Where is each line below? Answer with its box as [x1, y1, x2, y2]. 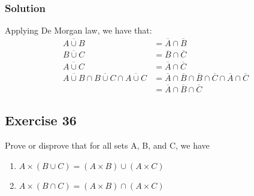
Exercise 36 [5, 111, 77, 129]
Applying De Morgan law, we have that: [5, 24, 152, 37]
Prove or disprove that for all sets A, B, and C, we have [5, 139, 210, 152]
